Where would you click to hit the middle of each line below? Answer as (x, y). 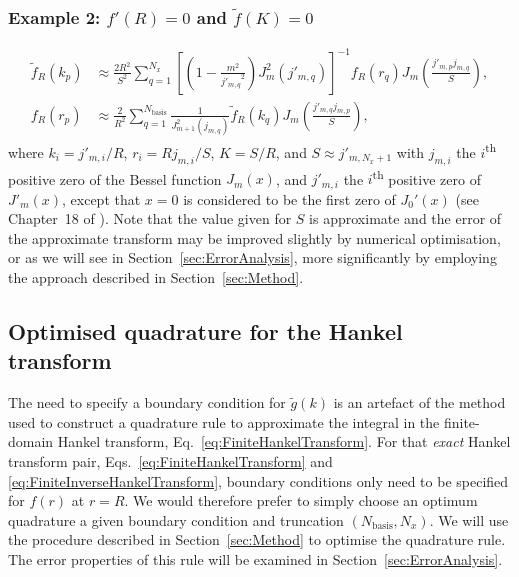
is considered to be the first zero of (289, 198)
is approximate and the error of (405, 218)
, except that (101, 198)
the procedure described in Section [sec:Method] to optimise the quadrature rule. (257, 539)
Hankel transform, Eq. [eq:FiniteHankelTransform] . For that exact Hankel (284, 441)
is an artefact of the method (419, 402)
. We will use (469, 519)
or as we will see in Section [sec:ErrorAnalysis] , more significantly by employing (252, 257)
